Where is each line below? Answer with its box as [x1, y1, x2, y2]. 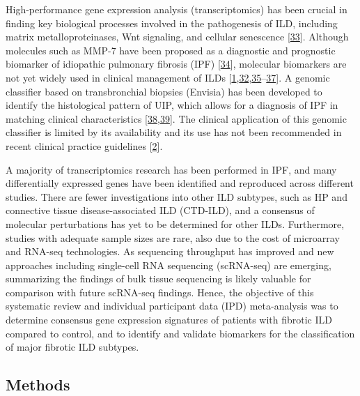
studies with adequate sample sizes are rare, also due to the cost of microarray [6, 230, 340, 245]
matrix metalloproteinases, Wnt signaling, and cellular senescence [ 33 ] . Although [6, 29, 349, 44]
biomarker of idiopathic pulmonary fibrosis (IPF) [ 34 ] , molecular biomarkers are [6, 56, 347, 71]
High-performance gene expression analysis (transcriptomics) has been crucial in [6, 2, 347, 16]
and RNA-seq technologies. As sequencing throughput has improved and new [6, 244, 334, 259]
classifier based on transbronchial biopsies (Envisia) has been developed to [6, 84, 322, 98]
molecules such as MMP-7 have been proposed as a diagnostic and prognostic [6, 43, 336, 57]
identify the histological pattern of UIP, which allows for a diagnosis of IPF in [6, 98, 338, 112]
